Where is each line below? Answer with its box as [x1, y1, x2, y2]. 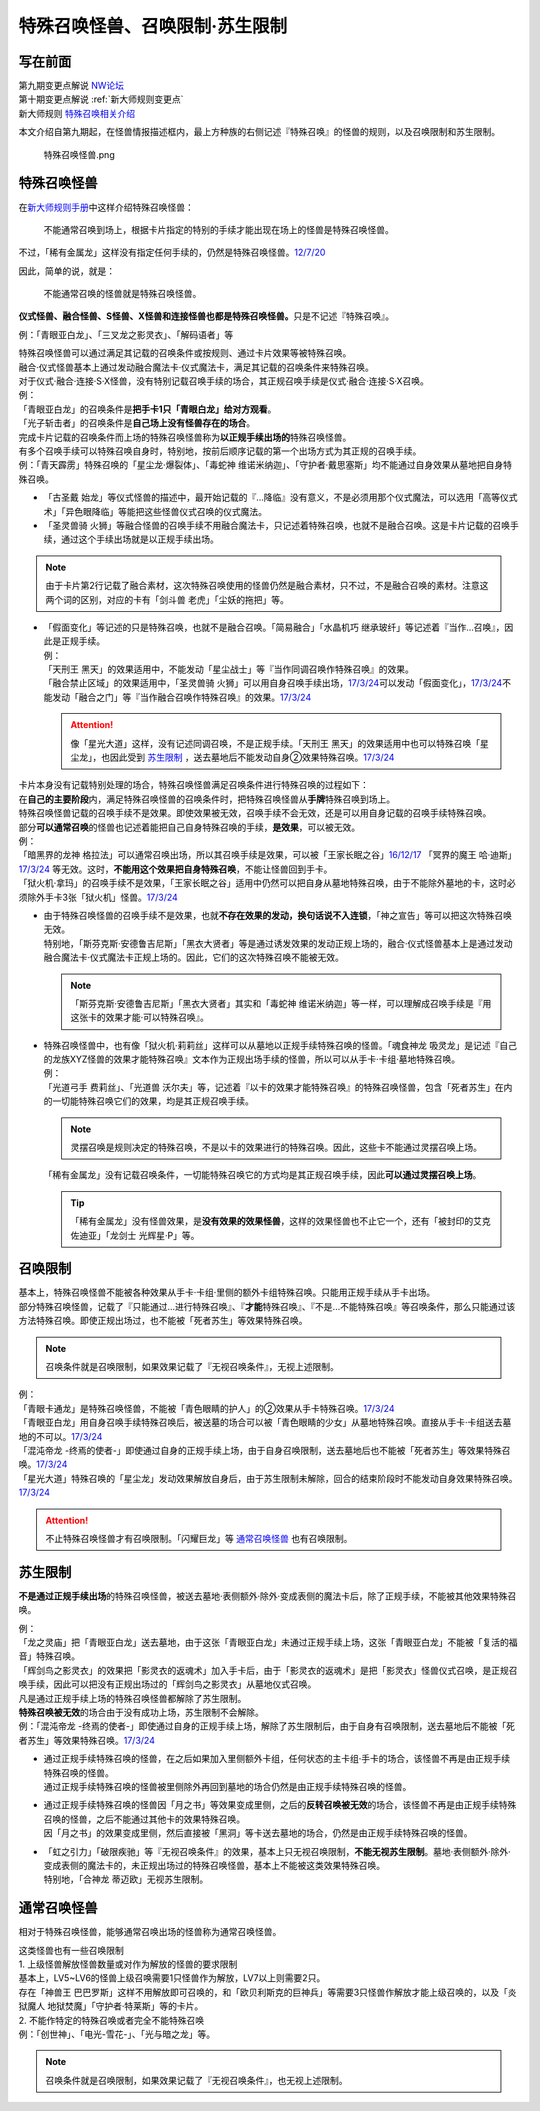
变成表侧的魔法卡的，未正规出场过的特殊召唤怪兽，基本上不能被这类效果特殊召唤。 [43, 1859, 385, 1871]
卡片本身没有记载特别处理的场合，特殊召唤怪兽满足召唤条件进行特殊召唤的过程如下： [18, 779, 369, 791]
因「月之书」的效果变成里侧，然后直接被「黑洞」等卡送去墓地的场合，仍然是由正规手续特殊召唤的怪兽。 [43, 1827, 473, 1839]
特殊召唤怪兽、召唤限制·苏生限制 [18, 15, 288, 37]
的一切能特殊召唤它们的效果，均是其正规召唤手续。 [43, 1095, 254, 1107]
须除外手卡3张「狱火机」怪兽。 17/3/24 [18, 891, 179, 903]
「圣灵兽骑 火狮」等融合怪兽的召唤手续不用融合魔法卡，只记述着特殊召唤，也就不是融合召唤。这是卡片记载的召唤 [43, 519, 510, 531]
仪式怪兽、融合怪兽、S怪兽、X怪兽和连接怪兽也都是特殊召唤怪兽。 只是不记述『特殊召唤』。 [18, 310, 395, 322]
